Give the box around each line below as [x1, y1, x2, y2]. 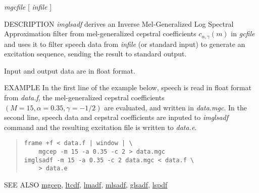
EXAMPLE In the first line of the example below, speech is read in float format [4, 82, 251, 93]
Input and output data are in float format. [4, 65, 135, 76]
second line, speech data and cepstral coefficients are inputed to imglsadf [4, 112, 229, 122]
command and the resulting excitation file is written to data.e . [4, 121, 197, 132]
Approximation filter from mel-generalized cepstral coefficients [4, 28, 196, 39]
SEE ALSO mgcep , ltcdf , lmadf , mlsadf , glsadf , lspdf [4, 179, 168, 190]
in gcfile [231, 28, 255, 39]
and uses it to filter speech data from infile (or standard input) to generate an [4, 38, 245, 49]
